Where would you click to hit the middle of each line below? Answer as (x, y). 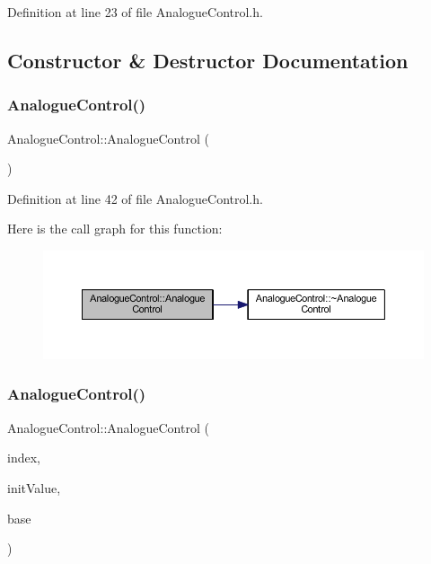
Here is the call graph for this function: (115, 229)
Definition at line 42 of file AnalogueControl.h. (135, 198)
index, (24, 458)
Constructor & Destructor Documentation (208, 60)
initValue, (34, 487)
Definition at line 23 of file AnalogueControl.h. (135, 12)
